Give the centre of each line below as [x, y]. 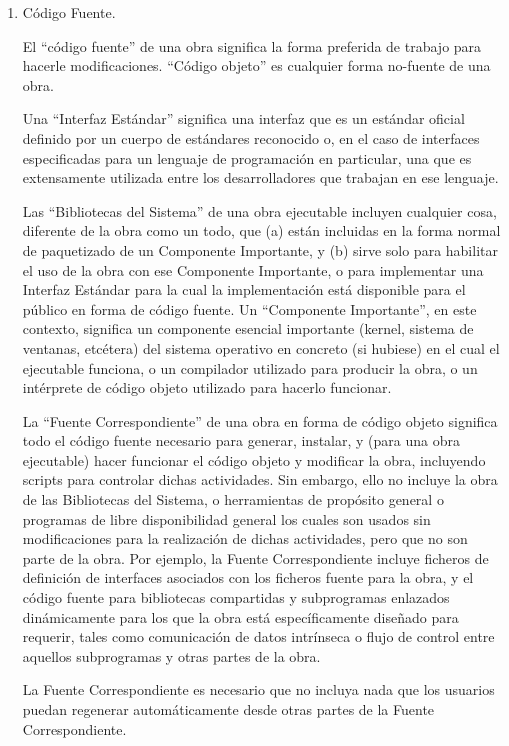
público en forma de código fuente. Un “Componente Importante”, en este [249, 308]
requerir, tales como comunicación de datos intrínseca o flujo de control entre [258, 636]
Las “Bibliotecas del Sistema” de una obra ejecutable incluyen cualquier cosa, [259, 210]
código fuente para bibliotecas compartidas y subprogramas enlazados [236, 597]
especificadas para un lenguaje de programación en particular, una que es [247, 157]
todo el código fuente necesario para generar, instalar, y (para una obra [241, 440]
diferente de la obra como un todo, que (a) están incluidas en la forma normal [261, 230]
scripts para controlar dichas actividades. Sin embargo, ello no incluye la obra [260, 479]
